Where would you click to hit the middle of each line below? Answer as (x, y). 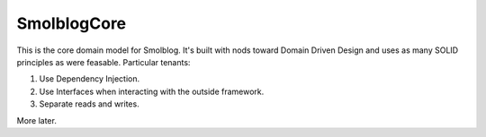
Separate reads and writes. (89, 104)
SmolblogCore (72, 23)
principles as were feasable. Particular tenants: (103, 62)
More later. (37, 120)
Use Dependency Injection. (89, 79)
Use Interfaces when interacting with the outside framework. (152, 91)
